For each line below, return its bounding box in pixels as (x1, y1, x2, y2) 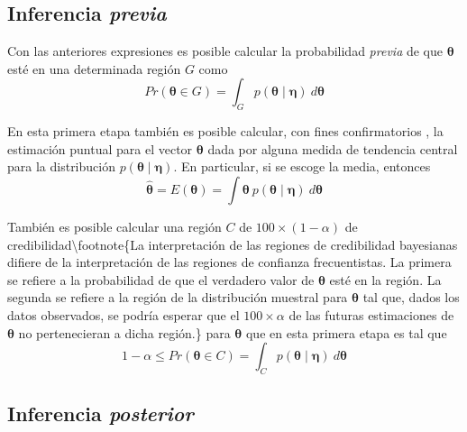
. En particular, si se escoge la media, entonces (173, 157, 431, 176)
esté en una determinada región (7, 59, 181, 78)
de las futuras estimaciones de (288, 305, 454, 324)
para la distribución (7, 157, 115, 176)
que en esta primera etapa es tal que (245, 323, 447, 342)
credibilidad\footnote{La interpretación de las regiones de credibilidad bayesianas (7, 234, 458, 253)
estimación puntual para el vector (7, 139, 193, 158)
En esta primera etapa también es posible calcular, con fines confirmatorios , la (7, 122, 444, 141)
